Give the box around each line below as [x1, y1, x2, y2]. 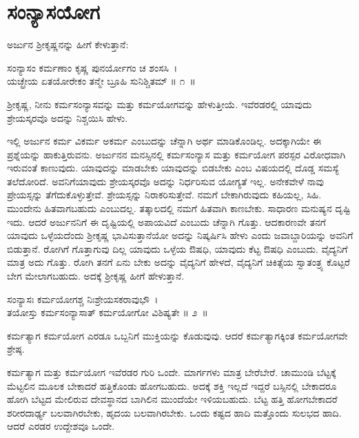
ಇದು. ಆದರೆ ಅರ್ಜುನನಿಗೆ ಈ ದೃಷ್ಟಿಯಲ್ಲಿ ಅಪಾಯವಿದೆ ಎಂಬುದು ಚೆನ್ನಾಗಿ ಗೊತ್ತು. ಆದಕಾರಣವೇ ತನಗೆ [7, 214, 326, 229]
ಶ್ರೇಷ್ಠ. [7, 342, 25, 356]
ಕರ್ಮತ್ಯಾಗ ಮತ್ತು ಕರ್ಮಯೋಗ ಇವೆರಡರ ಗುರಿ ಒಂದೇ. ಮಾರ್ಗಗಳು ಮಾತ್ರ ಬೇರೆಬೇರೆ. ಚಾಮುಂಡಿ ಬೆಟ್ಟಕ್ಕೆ [7, 365, 336, 379]
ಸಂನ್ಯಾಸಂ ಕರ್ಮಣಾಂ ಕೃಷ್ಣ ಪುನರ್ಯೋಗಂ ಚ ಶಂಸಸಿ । [7, 60, 178, 74]
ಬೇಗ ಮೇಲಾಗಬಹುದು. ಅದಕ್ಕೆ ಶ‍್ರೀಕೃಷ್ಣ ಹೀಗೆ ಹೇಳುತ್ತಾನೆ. [7, 269, 185, 283]
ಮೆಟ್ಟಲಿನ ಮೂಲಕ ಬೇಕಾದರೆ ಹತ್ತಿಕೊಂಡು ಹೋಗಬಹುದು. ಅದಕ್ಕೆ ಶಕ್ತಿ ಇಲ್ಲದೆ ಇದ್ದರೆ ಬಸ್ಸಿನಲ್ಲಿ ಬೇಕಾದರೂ [7, 378, 337, 393]
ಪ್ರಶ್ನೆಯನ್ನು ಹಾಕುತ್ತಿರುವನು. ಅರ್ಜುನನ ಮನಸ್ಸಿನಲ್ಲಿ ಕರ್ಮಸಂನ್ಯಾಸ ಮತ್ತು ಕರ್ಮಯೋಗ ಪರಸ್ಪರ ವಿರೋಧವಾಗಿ [7, 147, 346, 161]
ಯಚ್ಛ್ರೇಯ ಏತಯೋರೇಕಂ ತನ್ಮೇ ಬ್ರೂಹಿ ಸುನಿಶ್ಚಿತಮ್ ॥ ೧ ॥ [7, 74, 196, 88]
